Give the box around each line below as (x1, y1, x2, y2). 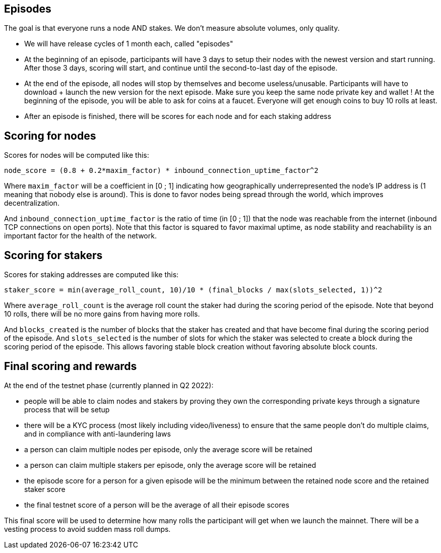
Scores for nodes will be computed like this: (4, 151, 149, 160)
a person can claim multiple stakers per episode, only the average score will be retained (24, 460, 316, 469)
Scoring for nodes (4, 129, 96, 142)
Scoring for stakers (4, 249, 103, 262)
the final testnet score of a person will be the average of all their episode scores (24, 500, 289, 509)
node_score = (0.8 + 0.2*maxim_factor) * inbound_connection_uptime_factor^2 (4, 166, 319, 175)
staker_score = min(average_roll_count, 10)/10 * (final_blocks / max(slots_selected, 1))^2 (4, 286, 383, 294)
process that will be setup (24, 405, 110, 414)
